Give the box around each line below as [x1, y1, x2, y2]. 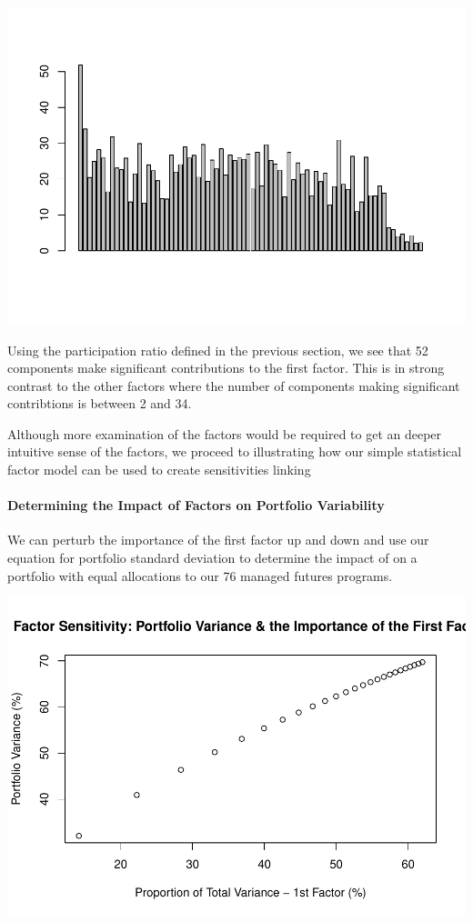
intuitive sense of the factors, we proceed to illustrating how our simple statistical [7, 442, 462, 461]
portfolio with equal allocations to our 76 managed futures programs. [7, 566, 393, 585]
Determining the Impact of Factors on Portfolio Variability [7, 496, 385, 515]
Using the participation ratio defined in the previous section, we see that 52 [7, 340, 428, 359]
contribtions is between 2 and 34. [7, 394, 192, 413]
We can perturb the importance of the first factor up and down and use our [7, 530, 429, 549]
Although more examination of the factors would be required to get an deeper [7, 424, 442, 443]
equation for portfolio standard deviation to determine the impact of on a [7, 548, 418, 567]
